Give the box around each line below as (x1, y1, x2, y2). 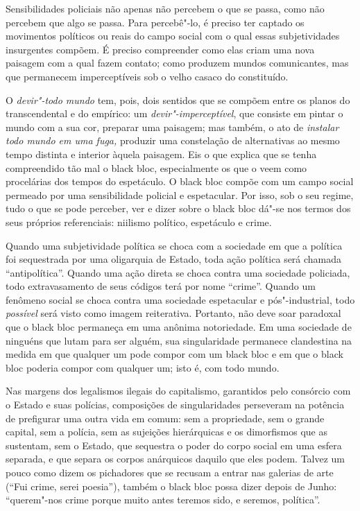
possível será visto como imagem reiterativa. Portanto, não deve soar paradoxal (6, 306, 341, 320)
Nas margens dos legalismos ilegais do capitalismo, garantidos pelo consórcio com (6, 383, 351, 398)
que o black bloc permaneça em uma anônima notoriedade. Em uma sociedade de (6, 320, 352, 334)
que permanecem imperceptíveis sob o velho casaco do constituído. (6, 69, 289, 83)
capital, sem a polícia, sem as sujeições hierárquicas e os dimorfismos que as (6, 424, 327, 439)
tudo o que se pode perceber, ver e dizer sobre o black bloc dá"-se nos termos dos (6, 201, 351, 216)
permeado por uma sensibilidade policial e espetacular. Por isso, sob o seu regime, (6, 187, 354, 202)
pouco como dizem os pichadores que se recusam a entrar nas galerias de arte (6, 465, 334, 479)
